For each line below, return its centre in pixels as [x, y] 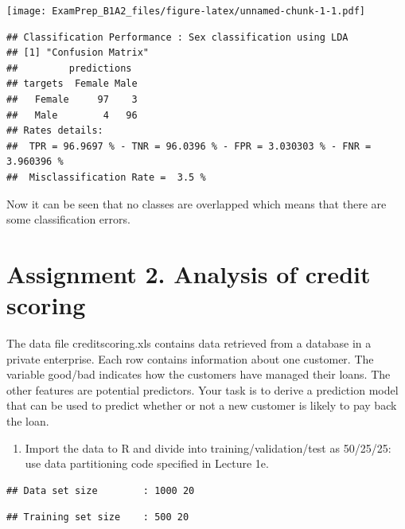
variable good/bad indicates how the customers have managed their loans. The [199, 374]
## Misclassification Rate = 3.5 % [106, 177]
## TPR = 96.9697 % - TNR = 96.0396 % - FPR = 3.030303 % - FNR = [189, 146]
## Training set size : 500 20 [98, 517]
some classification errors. [68, 219]
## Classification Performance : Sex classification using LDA [177, 37]
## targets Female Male [72, 84]
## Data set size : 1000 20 [101, 490]
